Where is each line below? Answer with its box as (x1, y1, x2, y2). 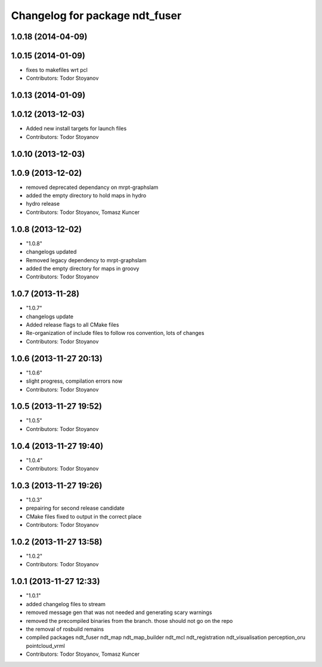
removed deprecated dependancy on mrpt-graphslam (26, 184, 159, 191)
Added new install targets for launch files (26, 125, 127, 132)
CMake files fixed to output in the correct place (26, 513, 142, 520)
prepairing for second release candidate (26, 504, 125, 512)
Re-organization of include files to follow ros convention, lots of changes (26, 330, 205, 337)
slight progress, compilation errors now (26, 377, 123, 384)
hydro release (26, 200, 60, 207)
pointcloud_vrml (26, 642, 65, 649)
